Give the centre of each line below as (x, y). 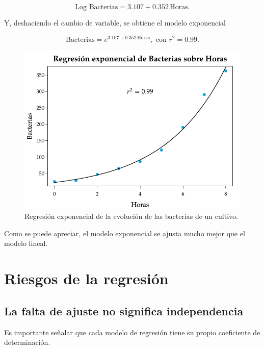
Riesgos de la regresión (86, 278)
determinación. (27, 342)
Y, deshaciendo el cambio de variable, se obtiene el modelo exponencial (115, 22)
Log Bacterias (97, 7)
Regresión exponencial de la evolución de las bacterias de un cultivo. (131, 216)
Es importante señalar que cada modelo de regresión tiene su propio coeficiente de (132, 332)
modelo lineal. (26, 243)
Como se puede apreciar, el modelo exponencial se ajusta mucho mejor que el (125, 233)
